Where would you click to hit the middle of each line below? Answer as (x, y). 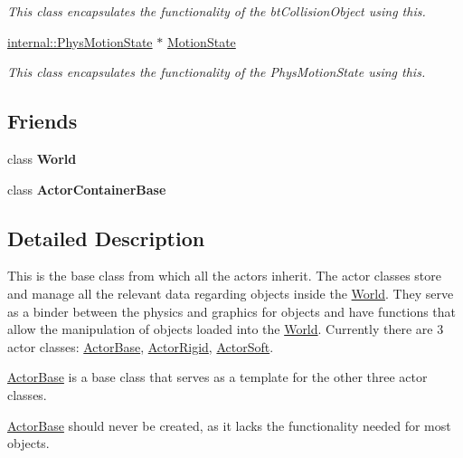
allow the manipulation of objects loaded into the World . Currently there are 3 (226, 329)
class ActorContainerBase (87, 189)
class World (42, 158)
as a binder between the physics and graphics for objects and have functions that (232, 311)
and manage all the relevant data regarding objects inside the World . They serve (231, 293)
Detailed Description (106, 238)
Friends (43, 121)
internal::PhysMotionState (80, 41)
